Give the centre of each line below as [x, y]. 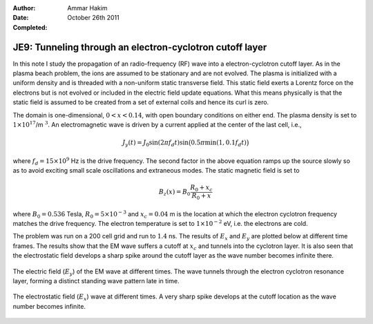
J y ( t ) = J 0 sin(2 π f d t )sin [155, 144]
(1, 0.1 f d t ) [231, 144]
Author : [24, 8]
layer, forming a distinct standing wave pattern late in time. [96, 280]
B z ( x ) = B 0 [174, 193]
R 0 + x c [202, 189]
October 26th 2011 [94, 18]
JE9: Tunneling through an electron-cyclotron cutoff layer [140, 47]
